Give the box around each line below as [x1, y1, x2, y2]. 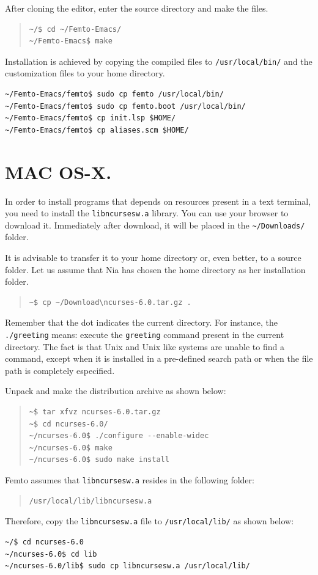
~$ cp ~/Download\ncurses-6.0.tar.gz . [29, 298, 191, 307]
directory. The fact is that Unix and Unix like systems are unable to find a [5, 340, 284, 353]
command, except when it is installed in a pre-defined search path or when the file [5, 352, 313, 365]
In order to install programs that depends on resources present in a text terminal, [5, 194, 311, 207]
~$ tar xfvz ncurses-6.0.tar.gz [29, 408, 161, 417]
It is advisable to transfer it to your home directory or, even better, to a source [5, 251, 301, 264]
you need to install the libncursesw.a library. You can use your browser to [5, 207, 289, 219]
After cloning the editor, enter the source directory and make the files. [5, 2, 268, 14]
